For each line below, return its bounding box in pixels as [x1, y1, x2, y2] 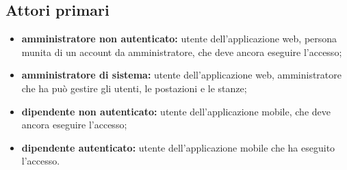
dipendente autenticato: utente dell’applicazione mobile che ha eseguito [21, 140, 335, 154]
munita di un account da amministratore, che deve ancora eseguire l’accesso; [21, 44, 342, 59]
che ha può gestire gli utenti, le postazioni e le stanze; [21, 81, 247, 95]
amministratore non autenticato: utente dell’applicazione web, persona [21, 31, 337, 46]
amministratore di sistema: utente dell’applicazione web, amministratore [21, 68, 342, 82]
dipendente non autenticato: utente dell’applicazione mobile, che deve [21, 104, 331, 118]
